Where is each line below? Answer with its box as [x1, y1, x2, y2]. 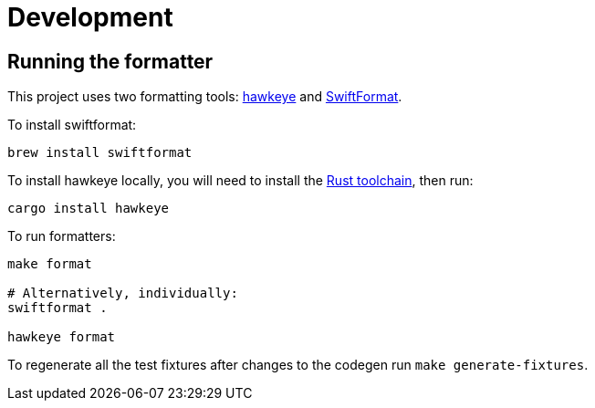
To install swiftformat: [7, 117, 137, 133]
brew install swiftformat [7, 145, 193, 161]
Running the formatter [7, 49, 214, 73]
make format [7, 256, 92, 272]
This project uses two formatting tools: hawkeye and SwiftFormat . [7, 89, 402, 105]
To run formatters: [7, 228, 116, 245]
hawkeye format [7, 330, 116, 345]
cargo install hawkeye [7, 201, 170, 216]
